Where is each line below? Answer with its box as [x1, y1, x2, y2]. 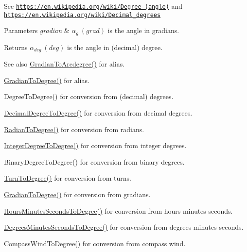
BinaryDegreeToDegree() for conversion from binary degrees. [4, 156, 185, 167]
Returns [4, 42, 28, 52]
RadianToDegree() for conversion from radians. [4, 124, 144, 134]
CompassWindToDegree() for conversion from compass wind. [4, 238, 186, 248]
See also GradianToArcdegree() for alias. [4, 59, 125, 69]
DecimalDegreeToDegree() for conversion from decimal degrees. [4, 108, 193, 118]
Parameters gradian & [4, 25, 70, 35]
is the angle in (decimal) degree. [67, 42, 163, 52]
